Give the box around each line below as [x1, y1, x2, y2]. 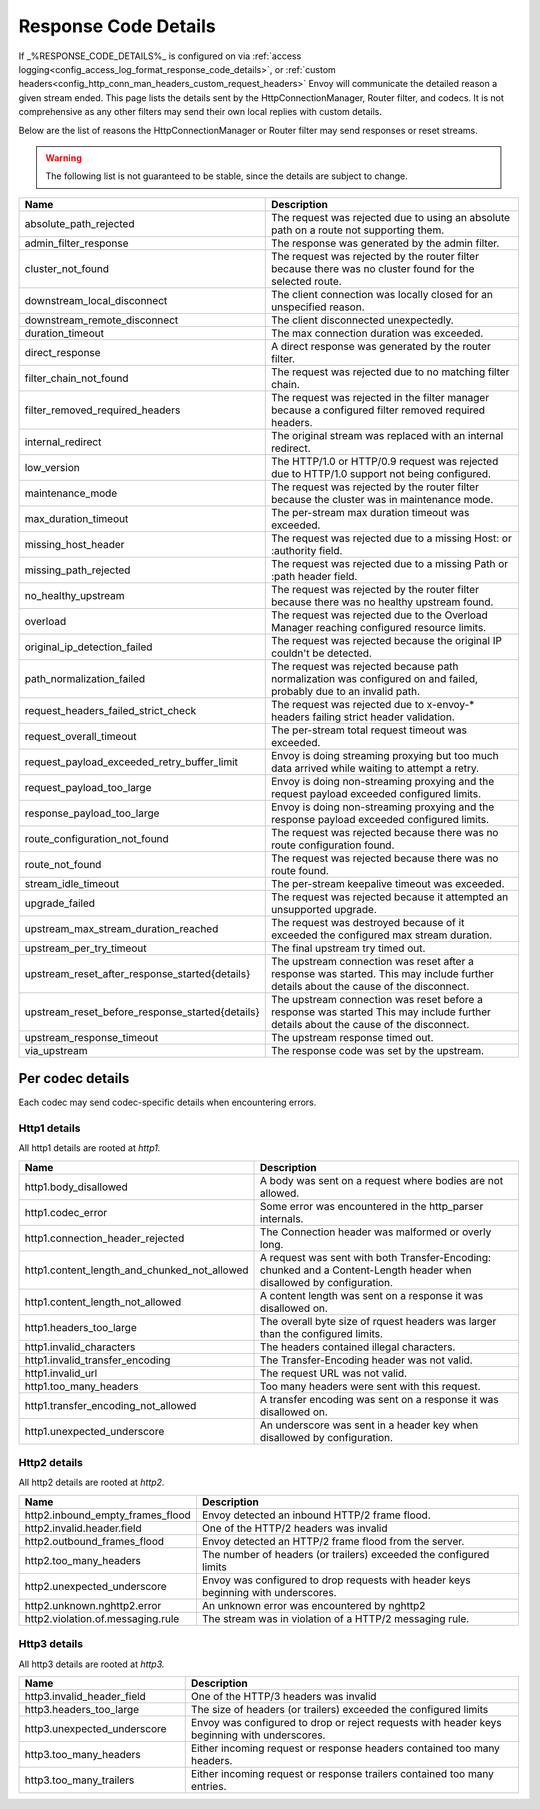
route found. [270, 863, 330, 877]
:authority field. [270, 543, 343, 557]
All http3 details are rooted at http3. [18, 1658, 165, 1670]
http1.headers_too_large [24, 1320, 137, 1334]
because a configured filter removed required [270, 403, 485, 417]
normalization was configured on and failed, [270, 671, 479, 685]
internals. [260, 1211, 304, 1225]
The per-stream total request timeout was [270, 723, 467, 737]
